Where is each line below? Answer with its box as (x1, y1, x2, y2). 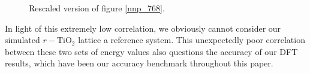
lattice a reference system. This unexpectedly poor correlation (78, 34, 305, 46)
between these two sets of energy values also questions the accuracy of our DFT (5, 45, 298, 57)
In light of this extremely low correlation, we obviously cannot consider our (5, 22, 281, 34)
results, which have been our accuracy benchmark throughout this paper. (5, 57, 273, 69)
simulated (5, 34, 40, 46)
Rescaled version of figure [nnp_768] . (29, 2, 165, 14)
